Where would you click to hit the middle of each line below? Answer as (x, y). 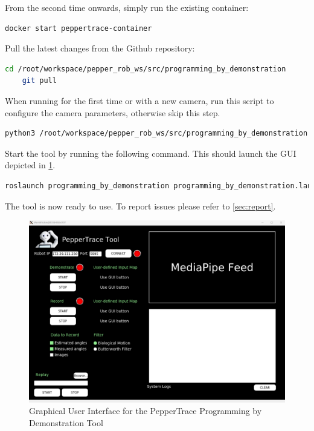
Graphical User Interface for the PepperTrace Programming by (146, 411)
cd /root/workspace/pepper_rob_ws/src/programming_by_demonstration (146, 69)
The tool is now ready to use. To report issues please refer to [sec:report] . (140, 206)
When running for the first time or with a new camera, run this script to (139, 100)
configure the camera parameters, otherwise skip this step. (113, 112)
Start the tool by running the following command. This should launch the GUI (151, 153)
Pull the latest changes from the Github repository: (100, 48)
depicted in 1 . (30, 165)
